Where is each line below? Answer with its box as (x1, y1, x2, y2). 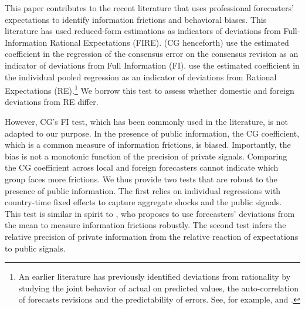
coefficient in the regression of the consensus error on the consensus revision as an (5, 47, 299, 60)
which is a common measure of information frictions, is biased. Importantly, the (5, 138, 291, 151)
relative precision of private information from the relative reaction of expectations (5, 230, 299, 242)
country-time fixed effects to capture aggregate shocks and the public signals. (5, 196, 282, 208)
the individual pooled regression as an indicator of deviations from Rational (5, 70, 277, 83)
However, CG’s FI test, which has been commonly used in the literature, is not (5, 116, 288, 127)
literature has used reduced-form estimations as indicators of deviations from (5, 25, 281, 37)
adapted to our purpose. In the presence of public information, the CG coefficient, (5, 127, 300, 139)
